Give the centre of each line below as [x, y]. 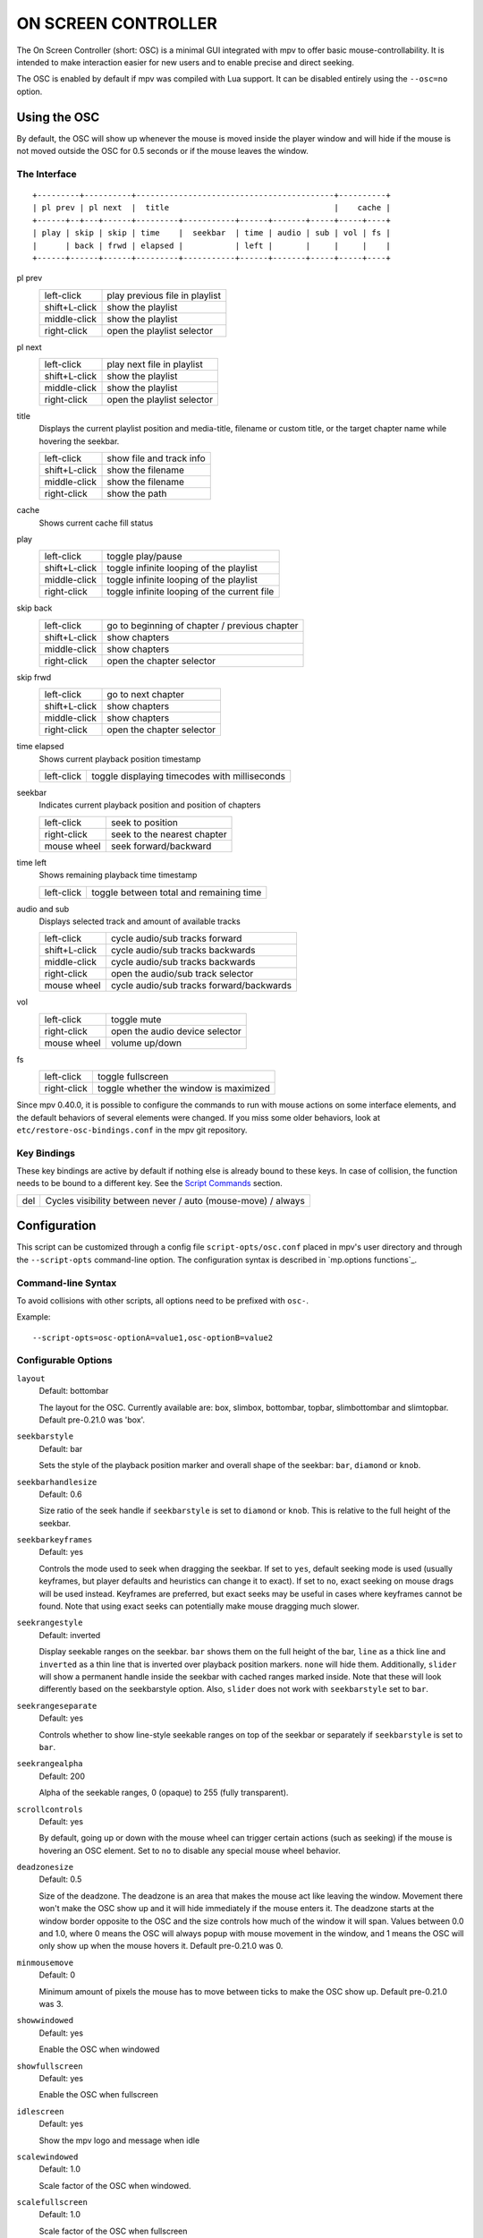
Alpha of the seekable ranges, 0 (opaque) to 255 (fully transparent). [164, 1793]
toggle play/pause [144, 557]
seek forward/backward [161, 846]
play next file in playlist [155, 364]
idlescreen [40, 2111]
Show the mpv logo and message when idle [119, 2140]
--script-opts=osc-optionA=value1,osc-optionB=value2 [153, 1337]
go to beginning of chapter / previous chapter [203, 625]
